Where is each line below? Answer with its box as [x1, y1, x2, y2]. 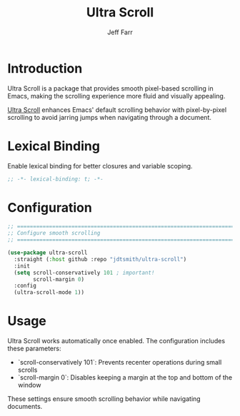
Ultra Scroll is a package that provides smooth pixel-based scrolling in [7, 83, 214, 93]
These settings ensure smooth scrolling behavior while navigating [7, 395, 201, 403]
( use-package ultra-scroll [7, 249, 88, 257]
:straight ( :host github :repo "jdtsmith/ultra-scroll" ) [14, 255, 187, 263]
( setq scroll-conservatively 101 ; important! [14, 269, 155, 276]
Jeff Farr [106, 28, 134, 36]
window [17, 381, 41, 390]
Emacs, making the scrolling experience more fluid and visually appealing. [7, 91, 226, 100]
